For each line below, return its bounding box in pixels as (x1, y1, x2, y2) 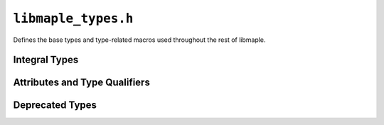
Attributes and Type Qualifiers (13, 77, 151, 89)
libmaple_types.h (13, 11, 134, 26)
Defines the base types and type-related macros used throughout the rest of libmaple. (13, 36, 266, 44)
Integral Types (13, 54, 79, 66)
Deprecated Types (13, 99, 97, 112)
